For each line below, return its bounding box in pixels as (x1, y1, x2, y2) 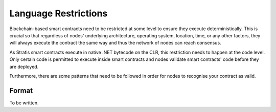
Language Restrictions (9, 8, 108, 19)
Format (9, 86, 33, 95)
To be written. (9, 100, 39, 106)
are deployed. (9, 63, 39, 70)
